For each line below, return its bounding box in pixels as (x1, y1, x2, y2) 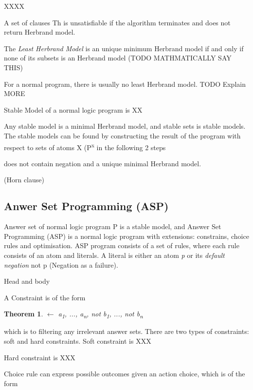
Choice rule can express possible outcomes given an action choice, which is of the (4, 369, 245, 379)
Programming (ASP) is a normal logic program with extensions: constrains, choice (4, 231, 249, 241)
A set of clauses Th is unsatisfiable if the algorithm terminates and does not (4, 17, 231, 27)
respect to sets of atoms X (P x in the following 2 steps (4, 140, 166, 152)
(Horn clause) (4, 175, 44, 185)
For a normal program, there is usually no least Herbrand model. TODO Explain (4, 78, 246, 89)
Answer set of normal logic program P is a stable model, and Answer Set (4, 221, 221, 232)
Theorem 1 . (4, 309, 43, 319)
